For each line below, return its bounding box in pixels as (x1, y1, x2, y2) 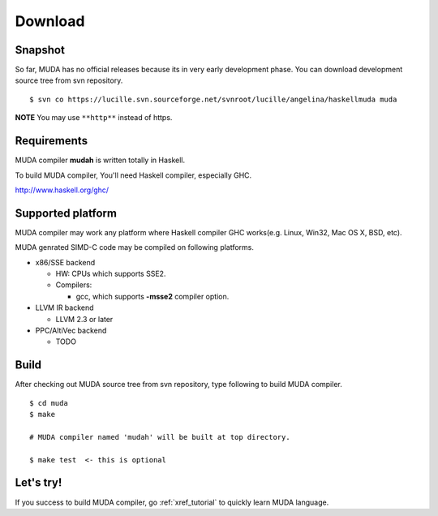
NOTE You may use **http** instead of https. (15, 113, 173, 123)
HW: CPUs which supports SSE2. (55, 269, 166, 278)
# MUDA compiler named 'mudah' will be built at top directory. (29, 432, 291, 441)
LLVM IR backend (35, 303, 94, 312)
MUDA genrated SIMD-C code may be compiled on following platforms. (15, 243, 255, 252)
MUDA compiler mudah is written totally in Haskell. (15, 155, 186, 166)
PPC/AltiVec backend (35, 325, 107, 335)
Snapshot (15, 43, 65, 57)
